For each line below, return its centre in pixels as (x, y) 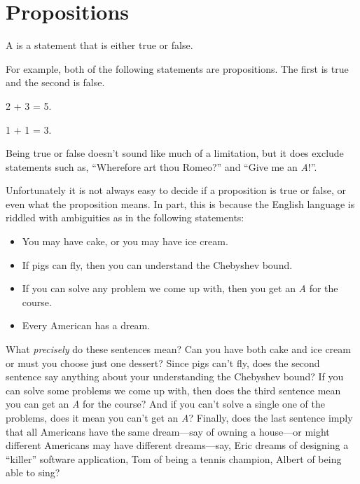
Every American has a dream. (86, 325)
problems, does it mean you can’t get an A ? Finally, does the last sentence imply (179, 417)
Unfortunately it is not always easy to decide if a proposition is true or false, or (176, 190)
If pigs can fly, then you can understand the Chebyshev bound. (157, 264)
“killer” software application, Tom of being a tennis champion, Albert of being (174, 458)
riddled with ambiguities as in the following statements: (125, 217)
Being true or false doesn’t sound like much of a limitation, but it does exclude (175, 153)
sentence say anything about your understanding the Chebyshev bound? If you (175, 376)
